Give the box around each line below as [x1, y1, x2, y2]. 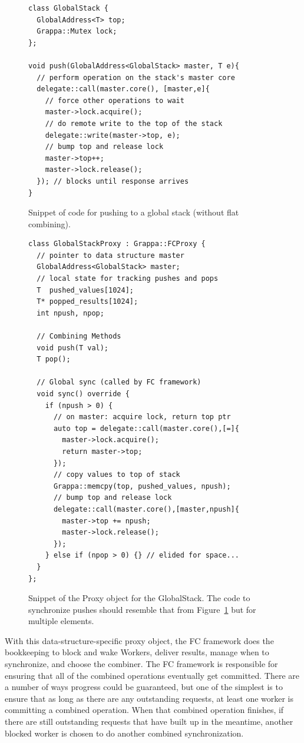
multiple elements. [28, 615, 94, 627]
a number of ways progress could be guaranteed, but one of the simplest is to [5, 681, 283, 693]
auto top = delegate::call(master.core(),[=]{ [53, 424, 239, 433]
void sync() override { [37, 390, 130, 398]
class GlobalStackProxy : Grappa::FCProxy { [28, 240, 206, 248]
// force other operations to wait [45, 96, 184, 105]
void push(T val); [37, 343, 109, 352]
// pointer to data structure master [37, 251, 184, 260]
